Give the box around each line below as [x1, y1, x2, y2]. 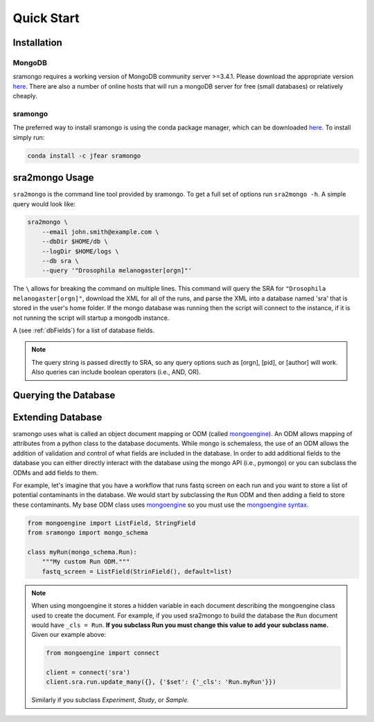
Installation [12, 37, 62, 48]
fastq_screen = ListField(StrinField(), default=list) [42, 568, 232, 575]
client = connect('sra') [46, 669, 131, 676]
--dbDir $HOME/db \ [42, 237, 109, 246]
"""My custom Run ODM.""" [42, 558, 130, 566]
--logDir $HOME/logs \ [42, 247, 119, 255]
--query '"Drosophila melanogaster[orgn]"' [42, 267, 192, 275]
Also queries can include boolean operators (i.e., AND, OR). [31, 368, 201, 377]
